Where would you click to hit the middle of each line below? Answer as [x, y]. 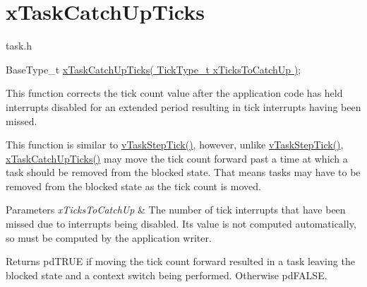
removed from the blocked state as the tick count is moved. [133, 186]
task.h [19, 46]
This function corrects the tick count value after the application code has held [174, 93]
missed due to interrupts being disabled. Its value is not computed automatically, [181, 224]
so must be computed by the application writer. [109, 237]
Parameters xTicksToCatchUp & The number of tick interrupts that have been [176, 210]
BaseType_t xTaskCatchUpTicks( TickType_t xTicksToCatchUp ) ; [154, 69]
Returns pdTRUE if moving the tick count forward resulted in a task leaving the [180, 261]
